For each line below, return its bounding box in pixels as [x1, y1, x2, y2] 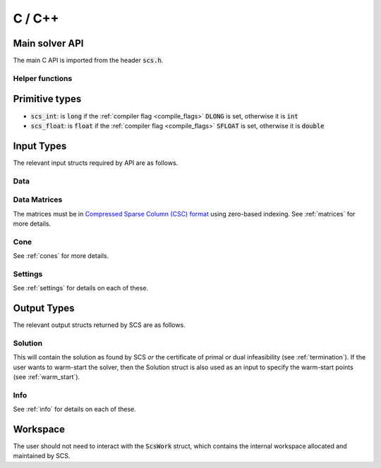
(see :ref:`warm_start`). [13, 373, 80, 381]
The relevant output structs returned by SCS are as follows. [13, 321, 186, 329]
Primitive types [13, 93, 82, 105]
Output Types [13, 302, 75, 314]
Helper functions [13, 73, 73, 83]
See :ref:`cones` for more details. [13, 252, 109, 260]
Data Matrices [13, 195, 63, 204]
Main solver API [13, 37, 84, 49]
